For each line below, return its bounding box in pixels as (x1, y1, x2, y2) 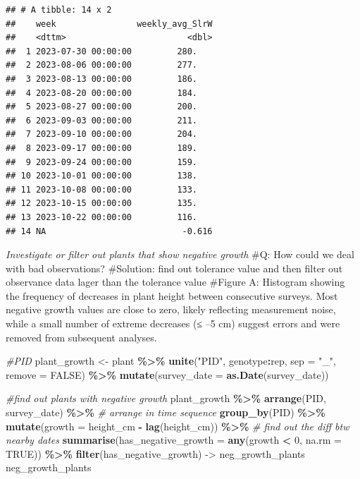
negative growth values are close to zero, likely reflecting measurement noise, (6, 302, 336, 317)
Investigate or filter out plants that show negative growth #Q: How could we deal (6, 247, 354, 262)
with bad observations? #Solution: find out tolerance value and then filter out (6, 260, 343, 275)
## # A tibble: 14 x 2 (6, 5, 112, 15)
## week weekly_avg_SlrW (6, 18, 213, 29)
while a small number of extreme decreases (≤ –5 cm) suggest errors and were (6, 316, 340, 331)
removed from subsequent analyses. (6, 329, 157, 344)
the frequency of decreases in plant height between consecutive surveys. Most (6, 288, 338, 303)
